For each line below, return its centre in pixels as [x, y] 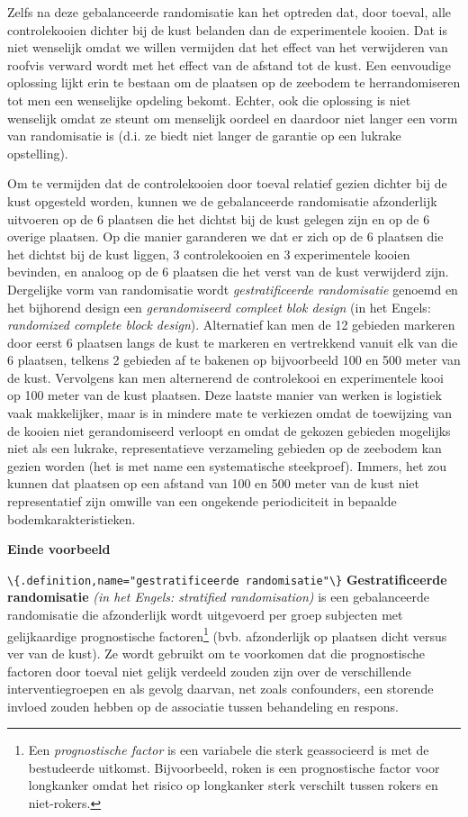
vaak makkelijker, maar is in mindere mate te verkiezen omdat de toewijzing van [230, 413]
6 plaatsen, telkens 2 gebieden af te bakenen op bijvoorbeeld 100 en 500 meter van [234, 360]
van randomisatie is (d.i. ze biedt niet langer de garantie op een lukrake [204, 136]
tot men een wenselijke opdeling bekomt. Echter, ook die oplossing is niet [209, 100]
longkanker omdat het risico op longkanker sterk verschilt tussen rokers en [233, 785]
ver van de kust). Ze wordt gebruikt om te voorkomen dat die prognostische [216, 653]
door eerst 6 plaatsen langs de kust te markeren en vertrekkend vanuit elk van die [233, 342]
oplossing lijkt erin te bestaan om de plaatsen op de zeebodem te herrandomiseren [234, 82]
